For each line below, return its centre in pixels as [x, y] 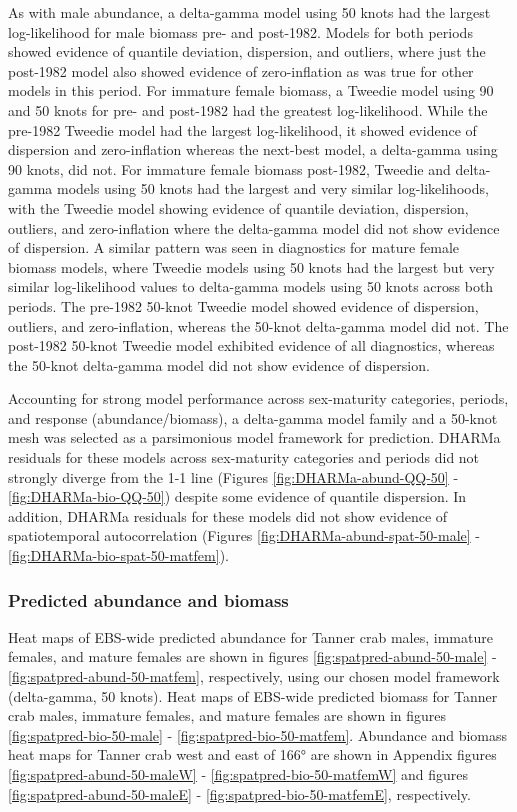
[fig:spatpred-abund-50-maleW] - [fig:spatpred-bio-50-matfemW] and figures [238, 774]
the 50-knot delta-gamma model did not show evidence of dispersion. [219, 364]
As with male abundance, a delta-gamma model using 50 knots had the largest [249, 12]
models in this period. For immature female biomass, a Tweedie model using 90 [251, 90]
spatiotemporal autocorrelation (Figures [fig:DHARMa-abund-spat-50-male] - [244, 535]
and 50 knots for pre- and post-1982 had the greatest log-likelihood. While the [248, 109]
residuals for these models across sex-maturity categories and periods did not [244, 457]
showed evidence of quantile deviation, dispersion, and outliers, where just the [247, 51]
